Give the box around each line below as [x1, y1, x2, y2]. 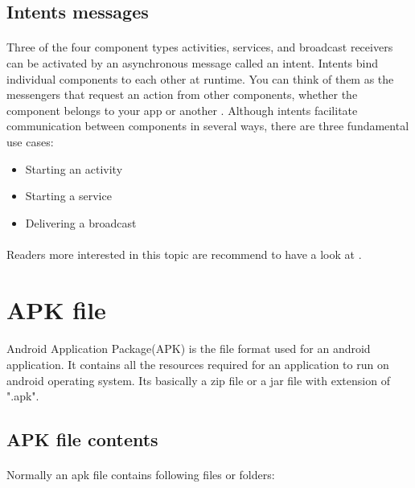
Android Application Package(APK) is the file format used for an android [6, 340, 371, 357]
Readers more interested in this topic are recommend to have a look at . [6, 245, 362, 262]
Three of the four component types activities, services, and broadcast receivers [6, 39, 393, 55]
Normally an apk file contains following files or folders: [6, 466, 275, 483]
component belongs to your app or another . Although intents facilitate [6, 101, 358, 118]
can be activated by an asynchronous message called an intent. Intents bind [6, 54, 379, 71]
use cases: [6, 133, 54, 150]
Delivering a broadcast [25, 214, 137, 231]
